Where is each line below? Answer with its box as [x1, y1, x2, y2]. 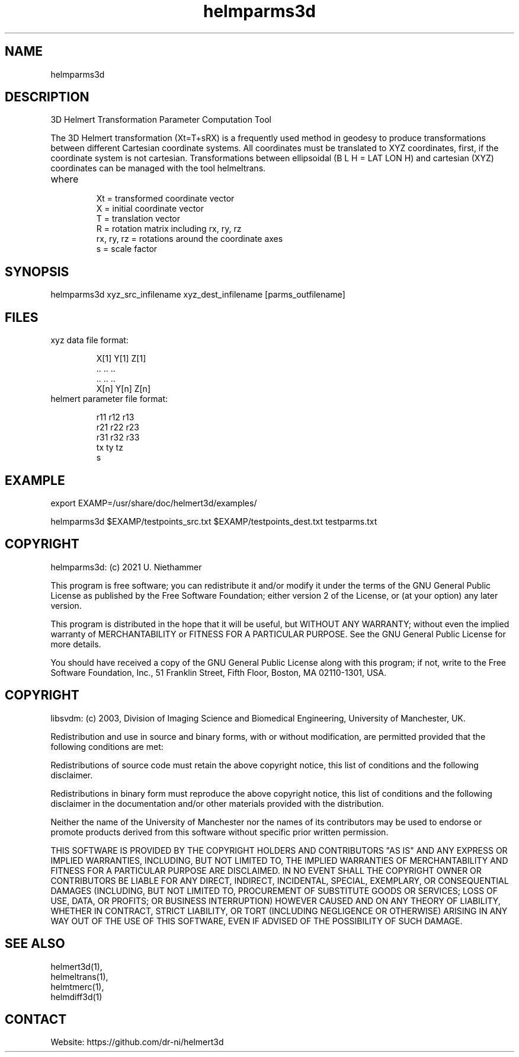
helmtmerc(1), [50, 981, 104, 992]
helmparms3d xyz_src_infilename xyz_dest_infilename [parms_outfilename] [50, 289, 345, 300]
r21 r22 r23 [96, 422, 139, 433]
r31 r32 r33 [96, 432, 140, 443]
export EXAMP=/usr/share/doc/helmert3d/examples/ [50, 497, 257, 508]
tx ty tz [96, 442, 123, 453]
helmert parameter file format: [50, 394, 168, 404]
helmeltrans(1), [50, 971, 108, 982]
